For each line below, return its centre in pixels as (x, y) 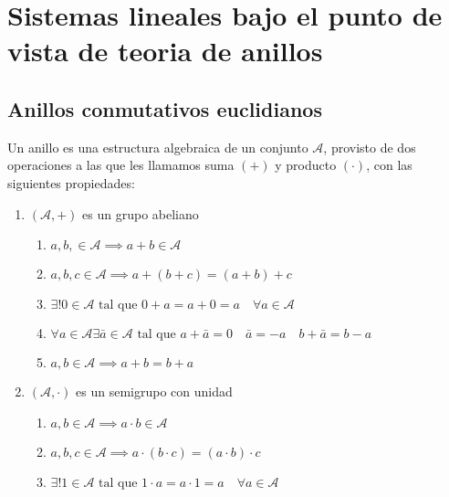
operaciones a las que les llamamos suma (121, 165)
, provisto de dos (370, 147)
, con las (389, 165)
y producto (306, 165)
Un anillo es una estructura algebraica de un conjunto (158, 147)
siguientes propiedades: (71, 182)
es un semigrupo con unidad (154, 391)
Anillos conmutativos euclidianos (165, 108)
